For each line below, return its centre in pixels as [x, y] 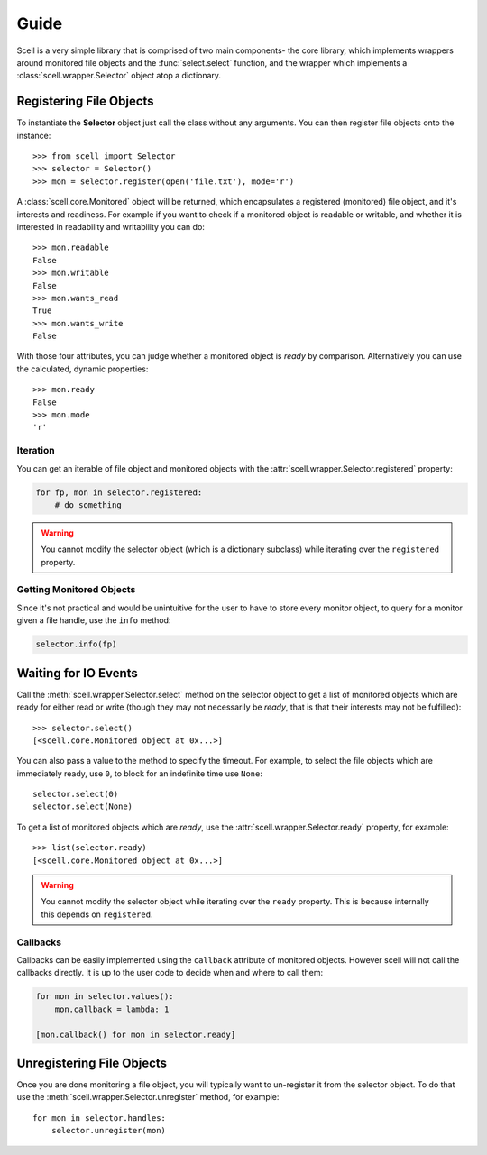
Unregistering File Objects [92, 1063]
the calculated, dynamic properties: [83, 369]
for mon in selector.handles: [100, 1118]
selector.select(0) [76, 794]
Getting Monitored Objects [76, 590]
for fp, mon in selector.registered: [119, 492]
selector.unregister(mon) [109, 1131]
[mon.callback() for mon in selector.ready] [136, 1034]
